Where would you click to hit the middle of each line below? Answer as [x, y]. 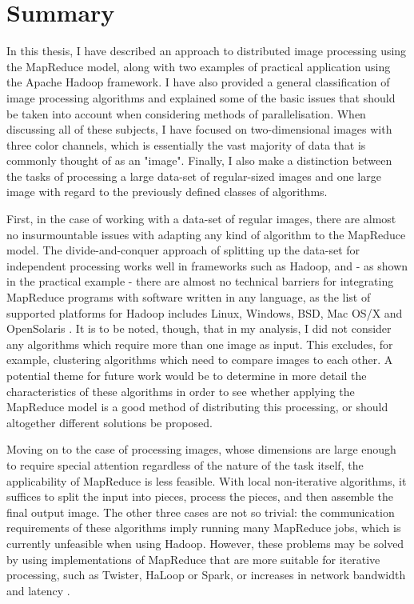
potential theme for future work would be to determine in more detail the [187, 375]
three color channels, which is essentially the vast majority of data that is [186, 144]
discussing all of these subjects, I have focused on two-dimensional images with [199, 129]
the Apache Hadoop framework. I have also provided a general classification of [198, 82]
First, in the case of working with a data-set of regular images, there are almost [201, 219]
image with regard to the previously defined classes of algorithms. [167, 192]
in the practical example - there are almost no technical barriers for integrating [200, 281]
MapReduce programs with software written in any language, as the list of [189, 297]
